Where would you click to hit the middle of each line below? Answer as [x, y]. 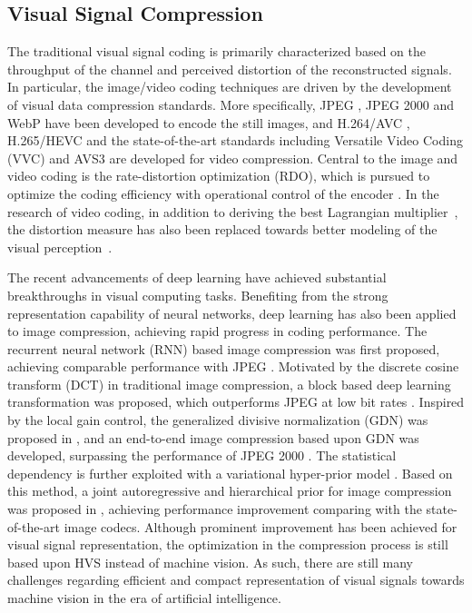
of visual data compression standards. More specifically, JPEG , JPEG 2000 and [231, 104]
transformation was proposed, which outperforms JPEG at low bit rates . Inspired [236, 402]
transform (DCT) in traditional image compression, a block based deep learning [229, 384]
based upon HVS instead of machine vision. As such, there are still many [210, 562]
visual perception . [60, 247]
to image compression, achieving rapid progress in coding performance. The [217, 331]
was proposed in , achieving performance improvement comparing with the [215, 509]
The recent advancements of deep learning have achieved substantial [197, 277]
